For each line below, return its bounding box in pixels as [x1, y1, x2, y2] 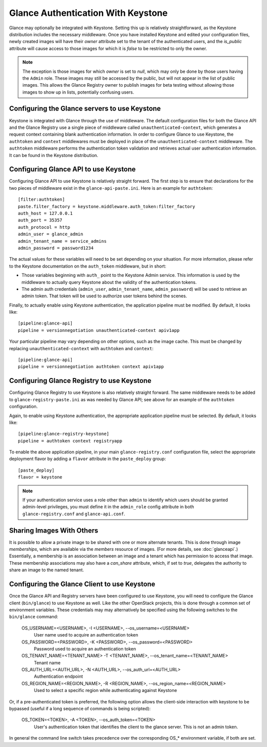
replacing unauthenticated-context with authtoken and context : [9, 345, 154, 351]
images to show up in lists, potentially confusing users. [22, 89, 134, 95]
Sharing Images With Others [9, 526, 98, 534]
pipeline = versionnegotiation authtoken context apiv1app [18, 364, 164, 370]
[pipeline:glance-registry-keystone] [18, 431, 110, 437]
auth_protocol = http [18, 224, 70, 230]
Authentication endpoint [34, 674, 83, 680]
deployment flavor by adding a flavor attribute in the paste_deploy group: [9, 456, 166, 462]
